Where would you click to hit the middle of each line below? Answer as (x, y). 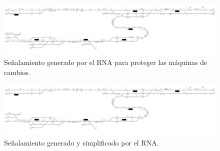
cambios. (17, 72)
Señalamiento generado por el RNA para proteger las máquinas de (106, 62)
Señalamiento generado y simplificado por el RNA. (81, 142)
